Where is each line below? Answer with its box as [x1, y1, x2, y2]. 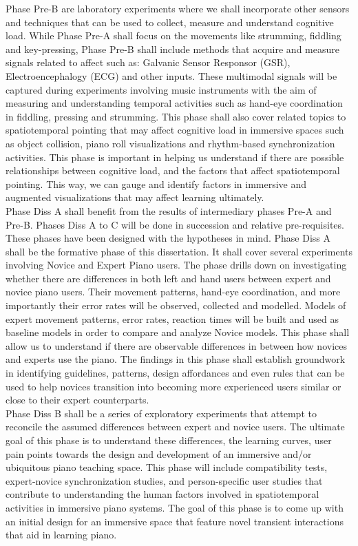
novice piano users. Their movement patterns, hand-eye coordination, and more [6, 284, 341, 299]
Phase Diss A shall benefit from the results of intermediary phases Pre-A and [6, 203, 332, 218]
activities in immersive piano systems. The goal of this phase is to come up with [6, 500, 344, 514]
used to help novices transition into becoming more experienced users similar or [6, 379, 341, 393]
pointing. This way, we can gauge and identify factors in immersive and [6, 176, 307, 191]
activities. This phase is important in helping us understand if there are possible [6, 149, 344, 164]
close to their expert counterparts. [6, 392, 149, 407]
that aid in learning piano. [6, 527, 117, 542]
